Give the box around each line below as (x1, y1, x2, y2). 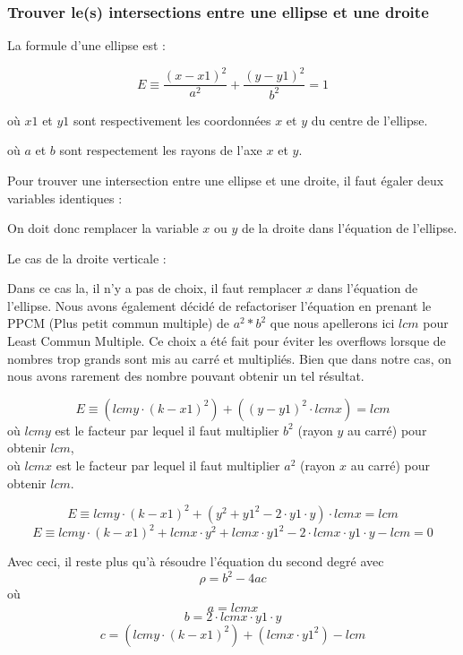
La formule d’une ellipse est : (7, 36, 166, 55)
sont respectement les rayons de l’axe (59, 141, 262, 159)
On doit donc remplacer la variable (7, 219, 199, 237)
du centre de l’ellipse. (311, 110, 428, 129)
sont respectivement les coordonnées (73, 110, 271, 129)
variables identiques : (7, 188, 123, 207)
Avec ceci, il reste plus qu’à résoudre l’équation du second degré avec (7, 552, 384, 571)
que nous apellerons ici (270, 314, 395, 332)
